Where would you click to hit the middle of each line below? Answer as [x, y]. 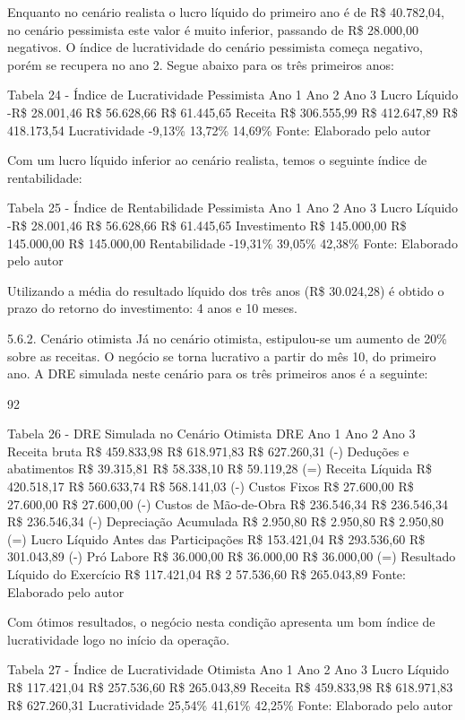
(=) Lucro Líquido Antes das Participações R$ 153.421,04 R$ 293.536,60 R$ [216, 538]
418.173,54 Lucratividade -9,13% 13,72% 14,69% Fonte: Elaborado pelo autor [219, 130]
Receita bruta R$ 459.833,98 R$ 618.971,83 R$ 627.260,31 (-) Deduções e [208, 451]
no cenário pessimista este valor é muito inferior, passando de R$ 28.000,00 [213, 29]
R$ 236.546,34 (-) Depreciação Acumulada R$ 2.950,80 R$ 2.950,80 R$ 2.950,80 [226, 521]
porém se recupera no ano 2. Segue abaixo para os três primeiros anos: [201, 64]
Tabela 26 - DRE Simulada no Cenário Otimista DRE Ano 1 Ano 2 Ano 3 [211, 434]
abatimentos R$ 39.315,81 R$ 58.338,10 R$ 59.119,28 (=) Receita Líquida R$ [220, 468]
